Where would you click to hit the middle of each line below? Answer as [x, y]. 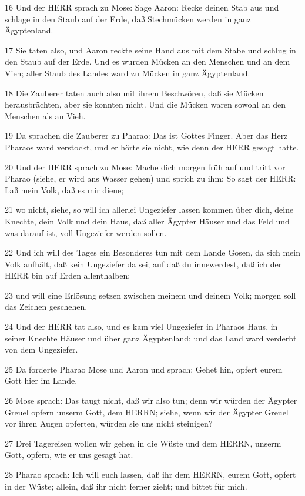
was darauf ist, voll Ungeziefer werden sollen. [86, 232]
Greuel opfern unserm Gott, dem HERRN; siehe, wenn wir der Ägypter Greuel [147, 412]
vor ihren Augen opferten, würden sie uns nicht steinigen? [109, 423]
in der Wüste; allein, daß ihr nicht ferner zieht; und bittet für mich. [126, 486]
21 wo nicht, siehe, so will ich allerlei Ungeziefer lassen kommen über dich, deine [149, 210]
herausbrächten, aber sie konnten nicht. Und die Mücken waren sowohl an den [145, 104]
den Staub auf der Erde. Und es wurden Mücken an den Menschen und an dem [148, 61]
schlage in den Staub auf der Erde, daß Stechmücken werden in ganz [128, 19]
